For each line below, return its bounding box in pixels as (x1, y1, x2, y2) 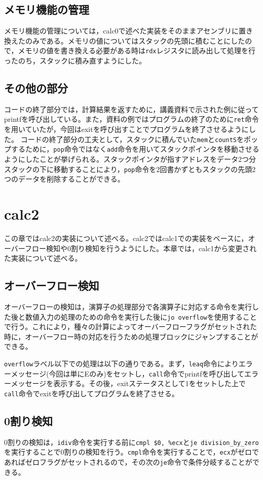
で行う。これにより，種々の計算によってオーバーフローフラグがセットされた (4, 321, 257, 332)
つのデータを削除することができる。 (4, 174, 125, 184)
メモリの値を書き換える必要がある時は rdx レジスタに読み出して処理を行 (18, 45, 256, 56)
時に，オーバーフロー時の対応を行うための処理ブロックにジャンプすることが (4, 331, 258, 341)
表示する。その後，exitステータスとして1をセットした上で (53, 378, 246, 389)
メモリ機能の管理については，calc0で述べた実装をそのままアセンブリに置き (4, 25, 253, 36)
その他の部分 (4, 80, 68, 96)
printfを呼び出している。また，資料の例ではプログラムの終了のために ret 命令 (4, 114, 259, 124)
